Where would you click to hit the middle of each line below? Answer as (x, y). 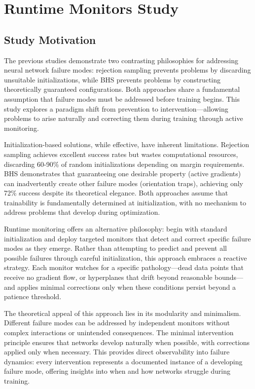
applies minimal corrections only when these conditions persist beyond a (127, 287)
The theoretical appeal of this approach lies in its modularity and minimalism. (123, 313)
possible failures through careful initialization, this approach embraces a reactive (126, 257)
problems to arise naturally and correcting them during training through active (124, 118)
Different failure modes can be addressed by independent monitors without (117, 323)
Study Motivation (50, 39)
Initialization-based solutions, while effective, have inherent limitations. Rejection (127, 144)
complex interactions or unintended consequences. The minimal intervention (119, 332)
